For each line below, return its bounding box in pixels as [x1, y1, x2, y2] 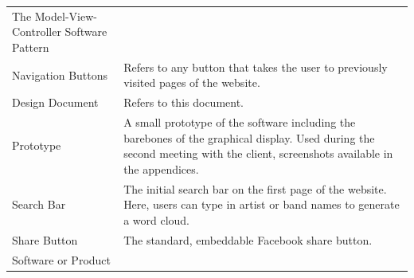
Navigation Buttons [12, 66, 108, 83]
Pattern [12, 38, 49, 55]
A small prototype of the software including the [123, 114, 356, 131]
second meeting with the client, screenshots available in [123, 145, 393, 162]
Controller [12, 23, 61, 40]
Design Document [12, 94, 99, 111]
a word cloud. [123, 211, 190, 228]
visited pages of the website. [123, 74, 260, 91]
